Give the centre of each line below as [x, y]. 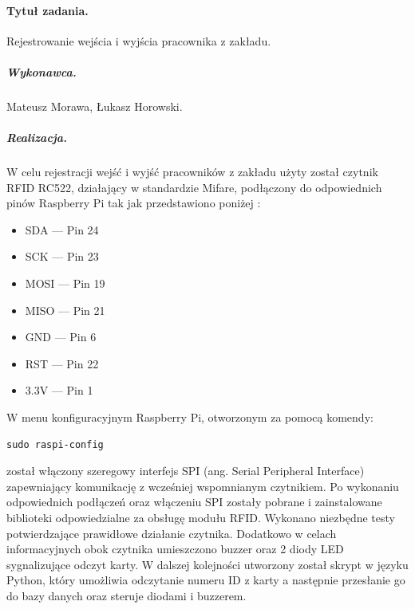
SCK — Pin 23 [62, 256]
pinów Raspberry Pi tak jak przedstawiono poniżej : [134, 203]
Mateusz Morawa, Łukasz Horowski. [95, 106]
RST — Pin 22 [62, 363]
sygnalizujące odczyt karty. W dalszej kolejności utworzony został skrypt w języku [207, 564]
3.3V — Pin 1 [59, 390]
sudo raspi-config [55, 444]
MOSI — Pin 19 [65, 283]
